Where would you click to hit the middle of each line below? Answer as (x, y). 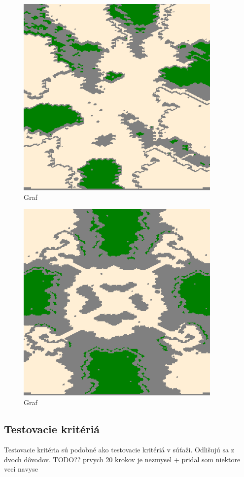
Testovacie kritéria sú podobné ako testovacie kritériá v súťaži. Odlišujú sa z (119, 449)
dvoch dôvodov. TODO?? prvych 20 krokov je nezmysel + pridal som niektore (122, 459)
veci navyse (21, 469)
